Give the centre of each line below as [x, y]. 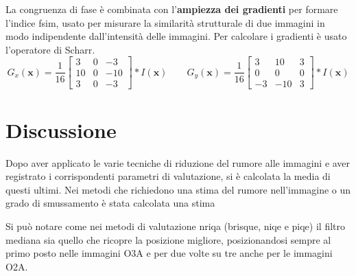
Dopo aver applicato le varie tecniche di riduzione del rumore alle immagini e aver [178, 162]
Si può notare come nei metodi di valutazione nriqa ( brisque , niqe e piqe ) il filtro [175, 226]
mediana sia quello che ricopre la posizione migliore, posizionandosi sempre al [168, 239]
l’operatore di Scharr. [50, 49]
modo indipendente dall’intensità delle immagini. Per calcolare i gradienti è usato [176, 36]
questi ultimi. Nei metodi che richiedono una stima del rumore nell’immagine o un [178, 189]
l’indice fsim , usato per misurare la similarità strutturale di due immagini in [165, 22]
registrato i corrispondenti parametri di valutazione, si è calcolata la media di [168, 176]
